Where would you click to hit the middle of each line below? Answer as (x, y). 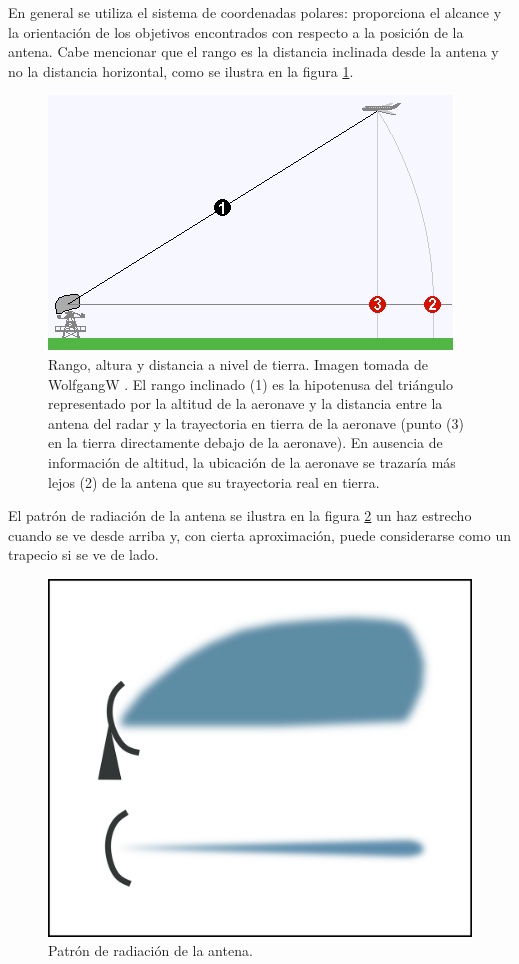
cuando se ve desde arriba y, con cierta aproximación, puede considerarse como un (259, 534)
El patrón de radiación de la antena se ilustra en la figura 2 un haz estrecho (240, 515)
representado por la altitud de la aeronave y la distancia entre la (245, 403)
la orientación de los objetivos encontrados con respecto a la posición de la (236, 31)
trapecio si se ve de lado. (83, 554)
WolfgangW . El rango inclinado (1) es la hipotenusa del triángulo (250, 383)
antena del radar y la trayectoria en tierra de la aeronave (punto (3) (256, 422)
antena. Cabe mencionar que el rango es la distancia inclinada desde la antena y (253, 51)
